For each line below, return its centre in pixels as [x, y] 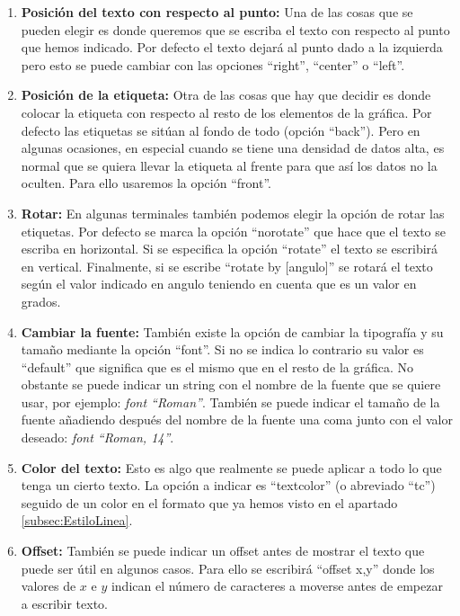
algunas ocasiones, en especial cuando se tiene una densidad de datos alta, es [233, 148]
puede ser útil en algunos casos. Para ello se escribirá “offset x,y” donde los [228, 568]
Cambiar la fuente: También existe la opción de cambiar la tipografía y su [232, 331]
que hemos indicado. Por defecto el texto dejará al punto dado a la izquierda [232, 47]
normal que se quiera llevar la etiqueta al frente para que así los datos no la [229, 165]
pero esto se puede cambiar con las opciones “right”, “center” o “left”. [213, 64]
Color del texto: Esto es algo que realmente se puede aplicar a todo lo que [231, 467]
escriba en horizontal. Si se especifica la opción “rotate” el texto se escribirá [230, 249]
